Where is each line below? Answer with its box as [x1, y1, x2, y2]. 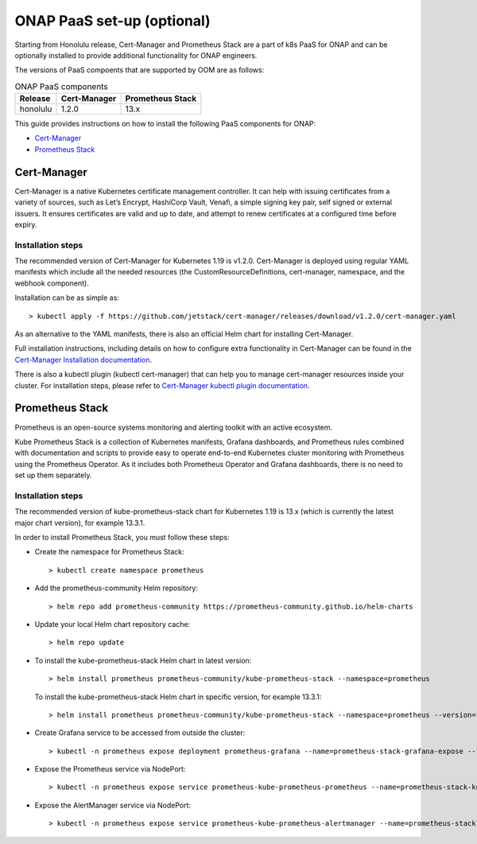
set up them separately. [14, 470, 92, 480]
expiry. [14, 220, 37, 229]
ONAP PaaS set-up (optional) [14, 12, 211, 29]
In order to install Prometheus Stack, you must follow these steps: [14, 533, 230, 542]
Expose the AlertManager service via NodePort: [34, 800, 191, 810]
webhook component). [14, 278, 89, 288]
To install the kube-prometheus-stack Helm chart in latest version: [34, 655, 252, 665]
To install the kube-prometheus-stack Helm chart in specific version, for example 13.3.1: [34, 692, 322, 702]
